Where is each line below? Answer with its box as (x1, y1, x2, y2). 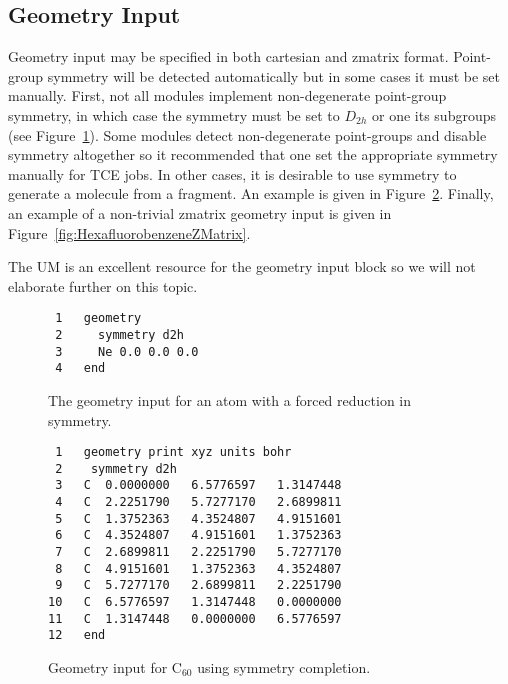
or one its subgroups (372, 104, 496, 125)
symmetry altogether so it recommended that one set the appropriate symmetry (8, 144, 498, 165)
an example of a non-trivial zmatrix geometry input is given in (8, 202, 392, 223)
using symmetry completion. (197, 657, 371, 678)
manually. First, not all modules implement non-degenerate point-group (8, 85, 447, 106)
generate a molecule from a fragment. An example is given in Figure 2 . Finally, (8, 183, 494, 204)
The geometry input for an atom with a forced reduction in (48, 389, 412, 410)
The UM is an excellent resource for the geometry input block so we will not (8, 256, 476, 277)
